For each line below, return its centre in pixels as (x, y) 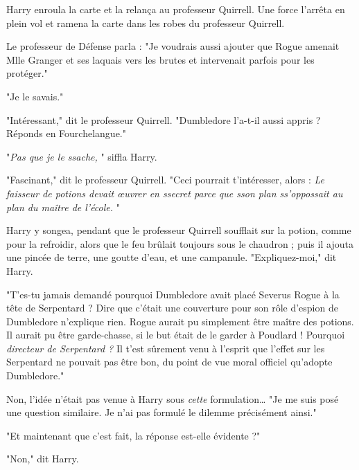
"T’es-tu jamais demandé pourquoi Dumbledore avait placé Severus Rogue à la (173, 294)
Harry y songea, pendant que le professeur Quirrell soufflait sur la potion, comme (179, 230)
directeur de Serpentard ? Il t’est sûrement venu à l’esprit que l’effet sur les (166, 348)
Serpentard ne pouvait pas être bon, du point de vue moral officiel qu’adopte (169, 362)
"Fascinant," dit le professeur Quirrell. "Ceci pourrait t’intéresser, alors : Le (166, 180)
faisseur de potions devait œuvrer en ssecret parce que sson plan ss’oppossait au (175, 193)
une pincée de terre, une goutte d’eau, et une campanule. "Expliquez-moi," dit (172, 257)
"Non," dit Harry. (43, 459)
